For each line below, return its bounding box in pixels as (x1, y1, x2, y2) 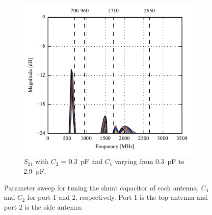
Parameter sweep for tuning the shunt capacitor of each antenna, (4, 182, 199, 192)
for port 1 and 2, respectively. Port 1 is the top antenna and (27, 192, 208, 202)
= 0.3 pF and (61, 156, 103, 166)
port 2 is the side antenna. (4, 201, 83, 212)
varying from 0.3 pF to (114, 156, 185, 166)
